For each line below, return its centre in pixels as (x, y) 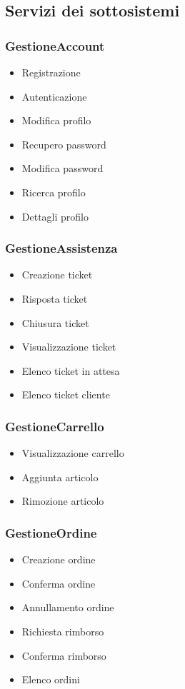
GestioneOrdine (51, 532)
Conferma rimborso (64, 655)
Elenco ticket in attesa (71, 370)
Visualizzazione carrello (73, 453)
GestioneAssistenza (61, 248)
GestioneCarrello (55, 426)
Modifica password (62, 168)
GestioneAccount (55, 45)
